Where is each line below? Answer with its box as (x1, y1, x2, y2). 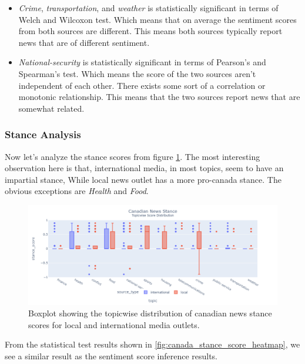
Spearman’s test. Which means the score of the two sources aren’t (18, 67, 256, 79)
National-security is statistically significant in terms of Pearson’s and (18, 56, 266, 68)
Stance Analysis (5, 127, 81, 142)
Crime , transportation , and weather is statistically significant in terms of (18, 2, 279, 14)
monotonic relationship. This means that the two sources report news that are (18, 91, 300, 103)
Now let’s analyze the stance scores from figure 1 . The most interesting (5, 150, 260, 162)
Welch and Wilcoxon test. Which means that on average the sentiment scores (18, 13, 297, 25)
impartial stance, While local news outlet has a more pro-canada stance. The (5, 173, 281, 185)
